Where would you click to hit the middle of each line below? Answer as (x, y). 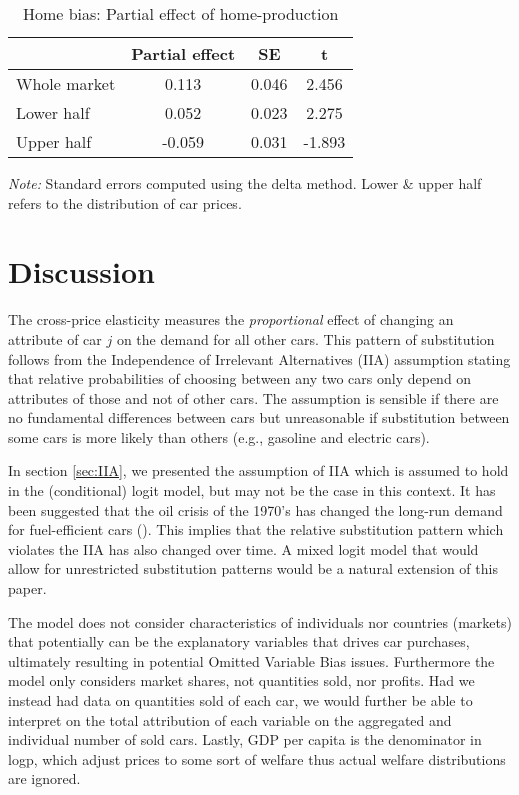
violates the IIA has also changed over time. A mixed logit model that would (243, 548)
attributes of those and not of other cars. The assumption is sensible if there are (253, 397)
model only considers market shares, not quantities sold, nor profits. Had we (241, 680)
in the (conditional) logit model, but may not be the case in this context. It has (252, 490)
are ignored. (44, 778)
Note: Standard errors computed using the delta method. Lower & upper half (245, 183)
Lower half (53, 112)
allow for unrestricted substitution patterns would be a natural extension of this (253, 568)
